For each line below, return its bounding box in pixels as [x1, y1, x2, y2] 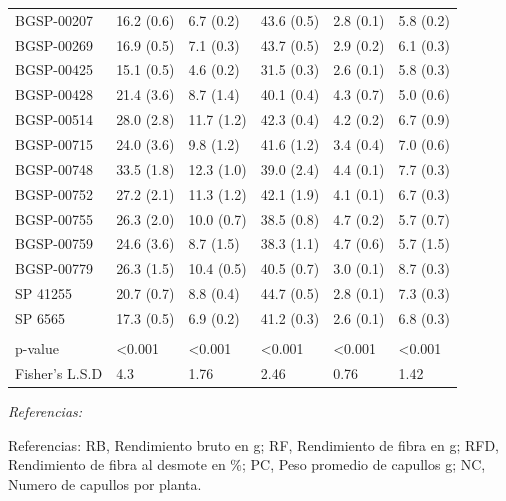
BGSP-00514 [15, 109, 93, 130]
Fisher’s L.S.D [15, 362, 103, 383]
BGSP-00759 [15, 233, 93, 254]
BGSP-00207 [15, 9, 93, 30]
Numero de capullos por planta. [8, 473, 202, 494]
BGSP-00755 [15, 208, 93, 229]
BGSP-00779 [15, 258, 93, 279]
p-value [15, 337, 59, 358]
